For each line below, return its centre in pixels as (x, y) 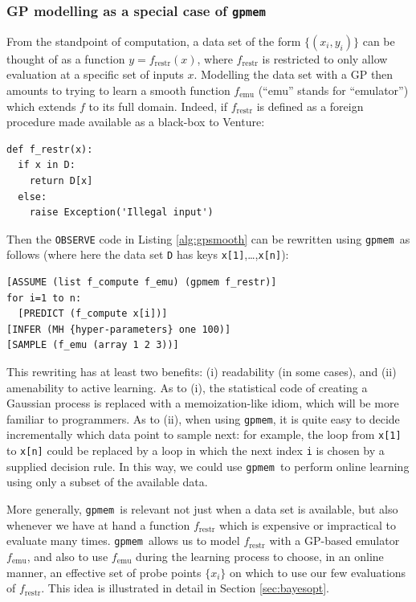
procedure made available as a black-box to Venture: (136, 122)
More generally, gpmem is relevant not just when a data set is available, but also (202, 509)
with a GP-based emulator (334, 541)
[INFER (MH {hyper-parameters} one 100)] (119, 329)
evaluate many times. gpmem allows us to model (123, 541)
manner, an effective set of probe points (104, 572)
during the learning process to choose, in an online (260, 556)
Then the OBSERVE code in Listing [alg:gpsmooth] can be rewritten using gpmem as (208, 238)
